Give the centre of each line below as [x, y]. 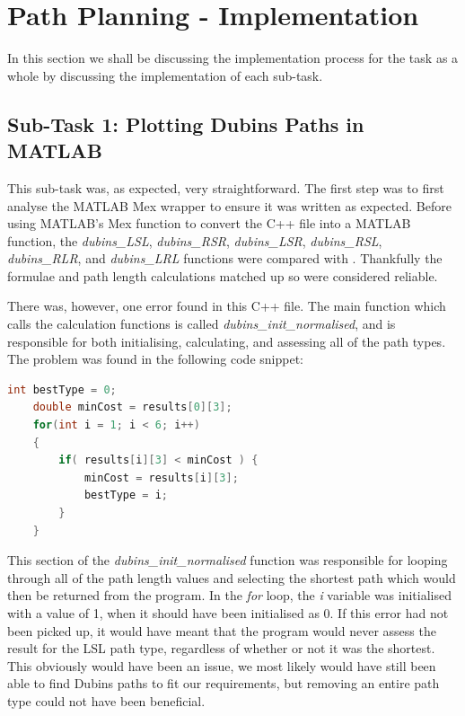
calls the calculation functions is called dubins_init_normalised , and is [202, 324]
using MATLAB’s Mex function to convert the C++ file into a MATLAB [209, 223]
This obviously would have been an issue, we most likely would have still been [222, 665]
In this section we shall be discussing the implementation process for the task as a [233, 58]
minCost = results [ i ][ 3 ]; [161, 477]
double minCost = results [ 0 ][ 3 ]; [132, 407]
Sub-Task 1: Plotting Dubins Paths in [186, 124]
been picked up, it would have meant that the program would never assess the [222, 630]
